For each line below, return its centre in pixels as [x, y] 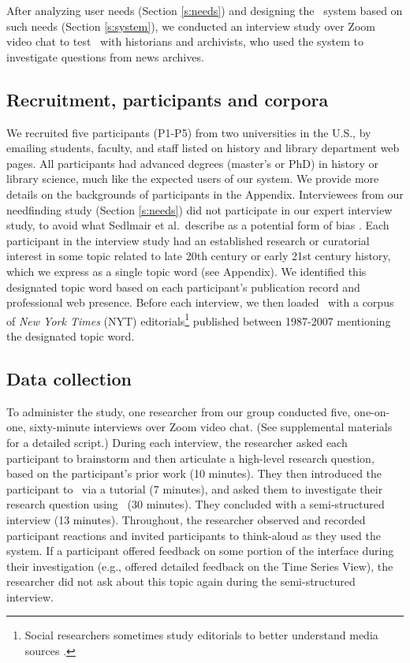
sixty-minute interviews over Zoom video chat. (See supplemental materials [211, 427]
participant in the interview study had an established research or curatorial [188, 240]
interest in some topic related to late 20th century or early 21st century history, [199, 256]
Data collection [69, 378]
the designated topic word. [71, 335]
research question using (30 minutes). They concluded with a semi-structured [196, 504]
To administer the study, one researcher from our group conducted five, [179, 411]
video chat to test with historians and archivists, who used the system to [185, 41]
